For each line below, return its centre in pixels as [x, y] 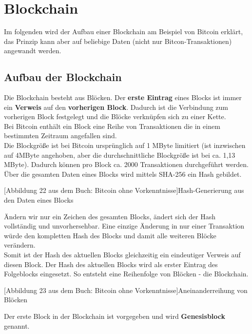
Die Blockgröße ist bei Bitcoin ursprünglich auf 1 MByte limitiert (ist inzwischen [125, 145]
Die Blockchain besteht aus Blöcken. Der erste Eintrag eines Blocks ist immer [123, 97]
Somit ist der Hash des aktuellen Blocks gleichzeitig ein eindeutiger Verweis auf [122, 255]
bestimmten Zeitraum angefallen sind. [60, 136]
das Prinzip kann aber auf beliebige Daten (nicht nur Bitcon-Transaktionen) [118, 41]
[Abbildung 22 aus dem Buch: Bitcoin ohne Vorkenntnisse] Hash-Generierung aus [124, 190]
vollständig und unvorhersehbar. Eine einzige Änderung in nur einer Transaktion [124, 226]
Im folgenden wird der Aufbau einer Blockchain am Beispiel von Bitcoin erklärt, [124, 31]
